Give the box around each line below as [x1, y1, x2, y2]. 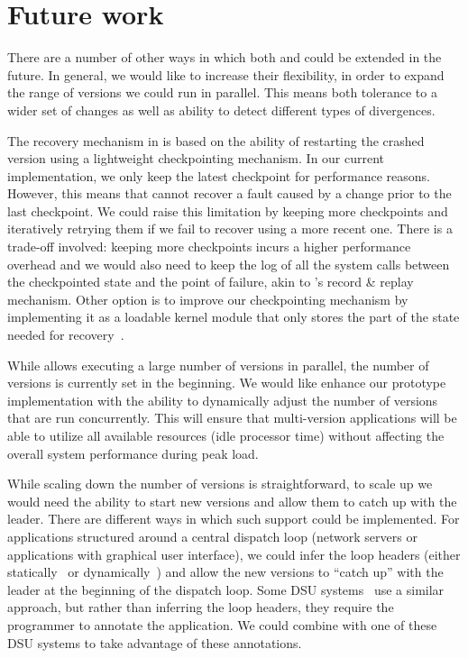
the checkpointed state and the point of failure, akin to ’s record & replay [7, 272, 414, 291]
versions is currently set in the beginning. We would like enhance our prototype [7, 373, 446, 392]
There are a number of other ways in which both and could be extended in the [7, 48, 442, 67]
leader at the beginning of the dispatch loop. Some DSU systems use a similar [7, 580, 445, 599]
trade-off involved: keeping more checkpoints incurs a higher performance [7, 237, 411, 256]
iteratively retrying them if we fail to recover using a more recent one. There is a [7, 219, 453, 238]
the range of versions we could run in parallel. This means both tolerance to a [7, 83, 437, 102]
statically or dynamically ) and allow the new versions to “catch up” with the [7, 562, 444, 581]
